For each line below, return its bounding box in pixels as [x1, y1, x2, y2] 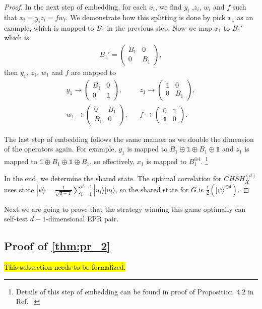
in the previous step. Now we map [107, 22, 212, 33]
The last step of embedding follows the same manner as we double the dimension [4, 133, 254, 144]
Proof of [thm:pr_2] [4, 238, 110, 254]
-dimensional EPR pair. [46, 213, 119, 224]
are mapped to [71, 66, 116, 77]
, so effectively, [90, 156, 135, 166]
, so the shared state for [115, 184, 189, 194]
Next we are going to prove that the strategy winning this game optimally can [4, 203, 246, 214]
